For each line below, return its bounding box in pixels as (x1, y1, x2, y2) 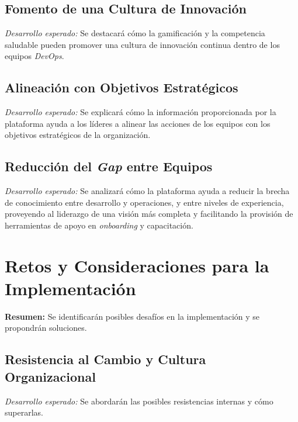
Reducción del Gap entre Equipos (5, 157, 213, 175)
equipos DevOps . (5, 50, 64, 62)
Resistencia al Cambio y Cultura (5, 350, 206, 368)
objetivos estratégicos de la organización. (5, 129, 151, 141)
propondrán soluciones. (5, 321, 87, 334)
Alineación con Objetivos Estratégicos (5, 78, 238, 96)
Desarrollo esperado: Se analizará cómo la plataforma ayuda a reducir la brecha (5, 185, 290, 197)
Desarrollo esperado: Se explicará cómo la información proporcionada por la (5, 106, 276, 118)
